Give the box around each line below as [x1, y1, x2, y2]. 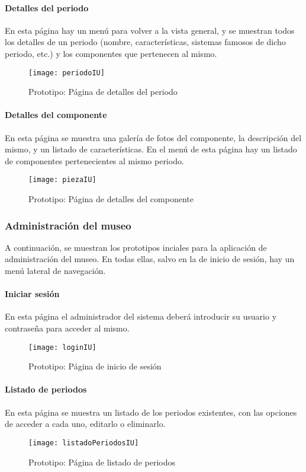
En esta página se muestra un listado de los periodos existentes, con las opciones [5, 406, 297, 418]
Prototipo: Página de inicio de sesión [28, 360, 162, 372]
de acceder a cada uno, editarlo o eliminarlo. [5, 417, 166, 430]
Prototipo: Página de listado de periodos [28, 455, 175, 468]
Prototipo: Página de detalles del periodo [28, 85, 178, 98]
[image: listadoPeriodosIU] [28, 438, 139, 447]
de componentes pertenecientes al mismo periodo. [5, 154, 184, 167]
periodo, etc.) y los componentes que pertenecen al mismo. [5, 47, 217, 59]
